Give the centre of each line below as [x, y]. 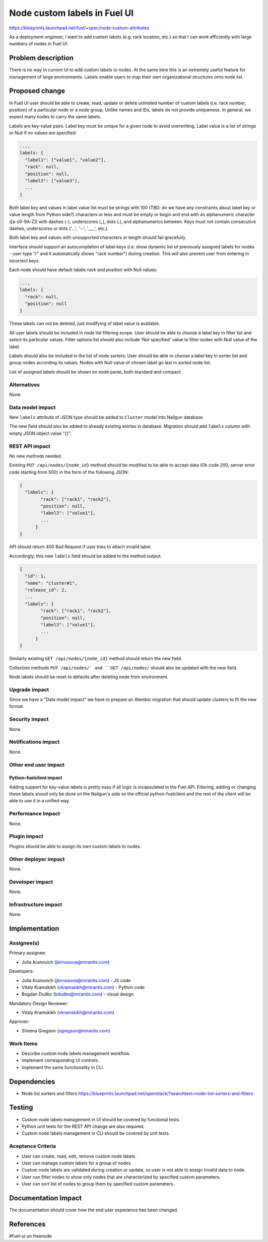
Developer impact [31, 882]
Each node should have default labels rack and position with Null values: [83, 270]
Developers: [22, 971]
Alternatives [24, 385]
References [27, 1224]
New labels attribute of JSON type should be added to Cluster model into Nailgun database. [107, 417]
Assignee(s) [24, 943]
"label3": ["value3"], [53, 181]
